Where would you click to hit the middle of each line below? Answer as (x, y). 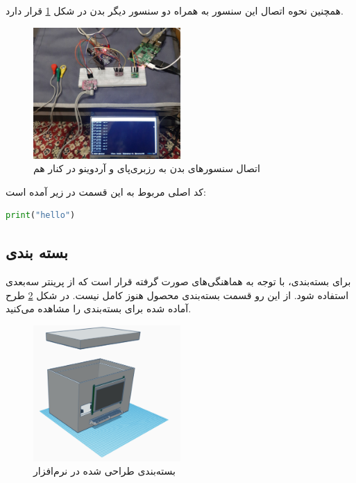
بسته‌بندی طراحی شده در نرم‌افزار (104, 471)
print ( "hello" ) (41, 215)
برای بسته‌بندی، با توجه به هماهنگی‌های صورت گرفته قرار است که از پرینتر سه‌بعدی (178, 281)
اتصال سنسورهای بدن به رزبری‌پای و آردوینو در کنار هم (147, 168)
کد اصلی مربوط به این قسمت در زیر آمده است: (106, 191)
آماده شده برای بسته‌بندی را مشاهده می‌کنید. (99, 308)
